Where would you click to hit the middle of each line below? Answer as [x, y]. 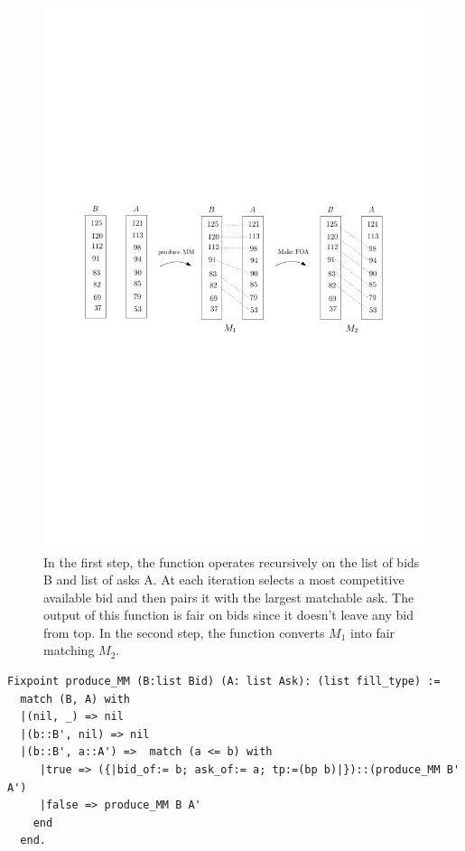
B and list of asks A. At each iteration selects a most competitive [224, 580]
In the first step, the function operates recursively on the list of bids [232, 561]
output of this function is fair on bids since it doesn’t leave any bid [228, 615]
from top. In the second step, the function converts [184, 632]
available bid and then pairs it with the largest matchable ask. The [229, 597]
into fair [373, 632]
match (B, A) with [75, 699]
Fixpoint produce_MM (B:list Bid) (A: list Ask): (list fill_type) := [224, 682]
